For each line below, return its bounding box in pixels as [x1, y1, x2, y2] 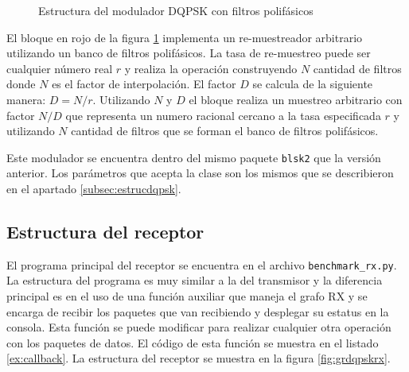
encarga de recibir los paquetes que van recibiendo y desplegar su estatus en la [6, 303, 389, 320]
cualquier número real [6, 60, 113, 76]
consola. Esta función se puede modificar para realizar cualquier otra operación [6, 319, 391, 335]
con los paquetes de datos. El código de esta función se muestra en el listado [6, 334, 379, 351]
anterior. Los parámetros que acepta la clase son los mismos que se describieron [6, 165, 394, 181]
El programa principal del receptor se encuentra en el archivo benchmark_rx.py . [6, 256, 397, 273]
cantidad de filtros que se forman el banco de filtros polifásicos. [71, 122, 379, 139]
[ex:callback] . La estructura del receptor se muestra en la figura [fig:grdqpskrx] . [6, 350, 391, 366]
